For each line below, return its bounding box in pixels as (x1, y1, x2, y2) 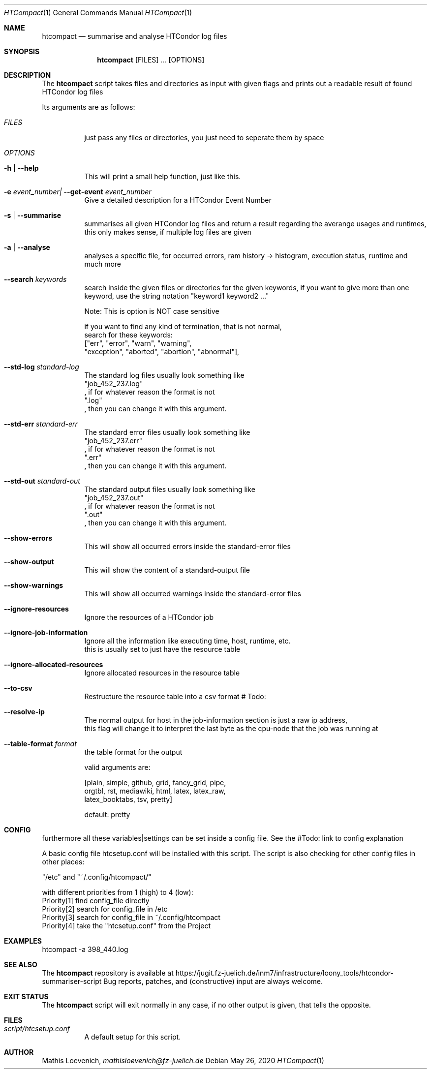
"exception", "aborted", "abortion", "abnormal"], (84, 347, 240, 356)
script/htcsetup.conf (4, 1024, 70, 1033)
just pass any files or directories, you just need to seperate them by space (84, 133, 324, 142)
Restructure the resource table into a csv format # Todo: (84, 692, 266, 701)
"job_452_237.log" (84, 379, 143, 388)
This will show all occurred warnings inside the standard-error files (84, 589, 301, 598)
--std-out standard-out (4, 477, 80, 485)
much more (84, 260, 122, 268)
